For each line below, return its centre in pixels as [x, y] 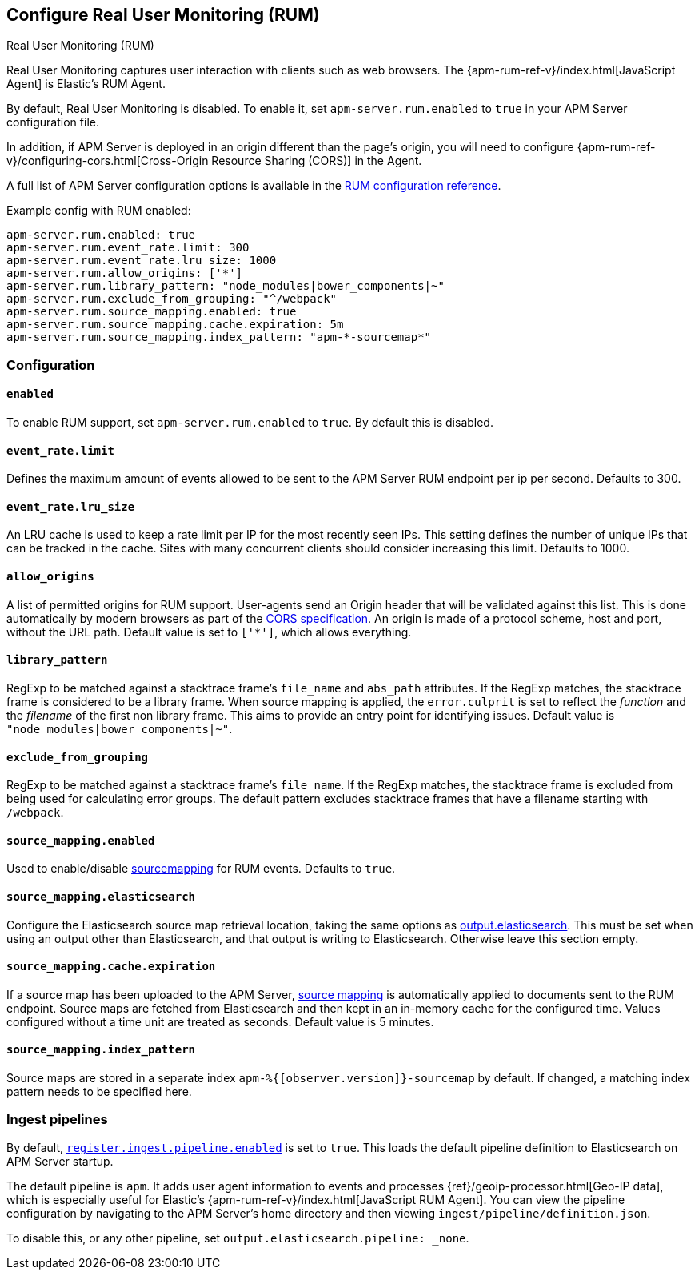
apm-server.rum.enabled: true [101, 235]
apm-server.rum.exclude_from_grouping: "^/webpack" [172, 299]
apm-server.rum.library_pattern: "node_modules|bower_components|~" [226, 286]
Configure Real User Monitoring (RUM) [163, 15]
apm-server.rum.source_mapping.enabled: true [152, 312]
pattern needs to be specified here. [99, 1091]
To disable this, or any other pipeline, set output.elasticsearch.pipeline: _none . [238, 1238]
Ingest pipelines [57, 1120]
